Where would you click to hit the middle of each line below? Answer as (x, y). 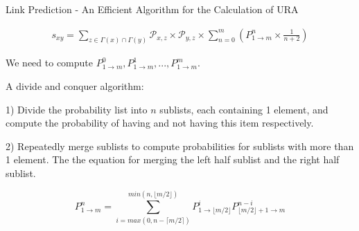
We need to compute (49, 63)
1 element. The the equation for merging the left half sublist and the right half (173, 159)
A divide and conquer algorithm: (75, 86)
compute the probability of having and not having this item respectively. (160, 123)
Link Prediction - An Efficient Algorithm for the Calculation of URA (152, 9)
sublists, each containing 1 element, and (244, 109)
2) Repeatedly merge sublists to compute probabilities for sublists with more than (180, 146)
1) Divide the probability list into (77, 109)
